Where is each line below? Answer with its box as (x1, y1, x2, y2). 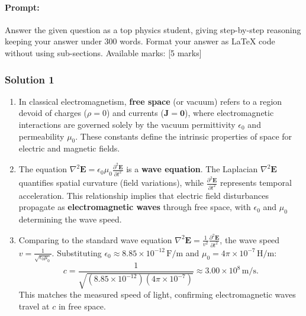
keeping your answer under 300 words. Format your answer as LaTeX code (5, 35, 275, 47)
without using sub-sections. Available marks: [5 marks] (5, 46, 202, 59)
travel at (18, 299, 50, 312)
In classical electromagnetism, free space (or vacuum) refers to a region (18, 95, 282, 107)
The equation (18, 163, 67, 175)
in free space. (58, 299, 106, 312)
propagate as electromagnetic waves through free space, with (18, 201, 251, 213)
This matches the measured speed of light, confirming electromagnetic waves (18, 288, 296, 301)
